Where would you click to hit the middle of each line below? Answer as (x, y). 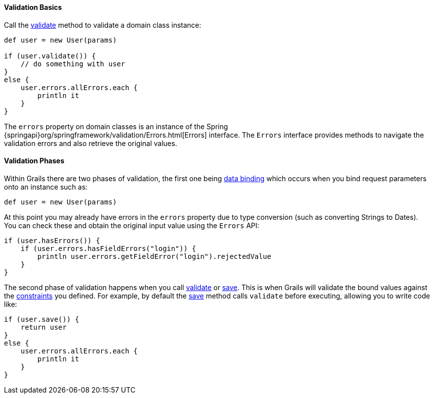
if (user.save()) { (42, 319)
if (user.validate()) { (50, 56)
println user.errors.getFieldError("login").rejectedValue (154, 256)
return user (44, 327)
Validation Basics (33, 7)
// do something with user (73, 64)
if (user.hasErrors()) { (52, 240)
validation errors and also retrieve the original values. (91, 143)
